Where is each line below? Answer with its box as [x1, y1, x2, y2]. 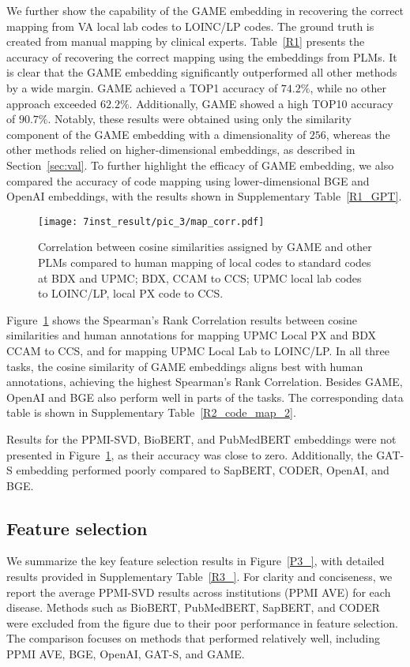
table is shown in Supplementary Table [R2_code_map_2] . [6, 404, 296, 421]
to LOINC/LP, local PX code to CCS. [38, 285, 224, 302]
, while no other [310, 79, 386, 96]
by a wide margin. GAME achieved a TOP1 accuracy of [6, 79, 278, 96]
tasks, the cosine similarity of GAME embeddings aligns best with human [6, 358, 363, 374]
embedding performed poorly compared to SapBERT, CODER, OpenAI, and [16, 462, 389, 478]
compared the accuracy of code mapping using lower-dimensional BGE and [6, 172, 370, 189]
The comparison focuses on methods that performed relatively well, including [6, 630, 380, 646]
